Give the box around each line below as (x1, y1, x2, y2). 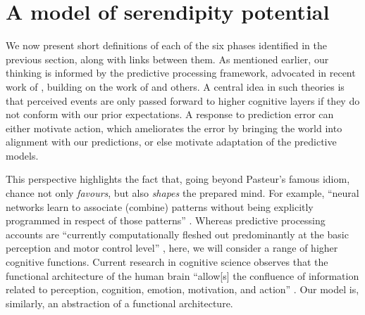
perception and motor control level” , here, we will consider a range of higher (6, 240, 338, 255)
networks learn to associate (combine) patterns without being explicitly (6, 199, 314, 214)
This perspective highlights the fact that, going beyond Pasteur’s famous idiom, (6, 172, 350, 186)
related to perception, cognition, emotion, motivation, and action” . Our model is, (6, 282, 359, 297)
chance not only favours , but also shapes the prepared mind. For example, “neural (6, 186, 359, 200)
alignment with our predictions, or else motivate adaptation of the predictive (6, 134, 337, 149)
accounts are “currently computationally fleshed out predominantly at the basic (6, 226, 349, 241)
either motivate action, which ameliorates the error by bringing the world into (6, 120, 342, 135)
